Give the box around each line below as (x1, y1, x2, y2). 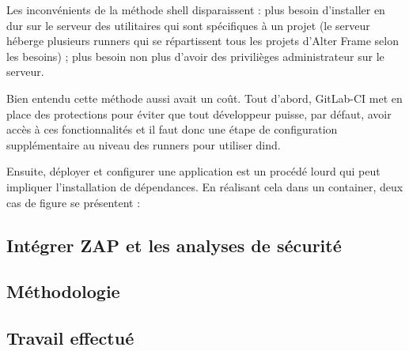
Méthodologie (6, 279, 120, 304)
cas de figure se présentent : (6, 194, 141, 210)
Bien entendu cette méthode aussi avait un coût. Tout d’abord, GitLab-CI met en (6, 89, 403, 106)
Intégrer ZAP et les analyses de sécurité (6, 232, 342, 257)
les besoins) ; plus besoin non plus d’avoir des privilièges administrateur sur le (6, 47, 384, 64)
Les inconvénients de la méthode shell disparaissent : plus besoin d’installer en (6, 2, 385, 17)
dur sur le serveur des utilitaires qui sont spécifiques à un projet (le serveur (6, 17, 370, 33)
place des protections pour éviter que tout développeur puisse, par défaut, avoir (6, 105, 392, 122)
